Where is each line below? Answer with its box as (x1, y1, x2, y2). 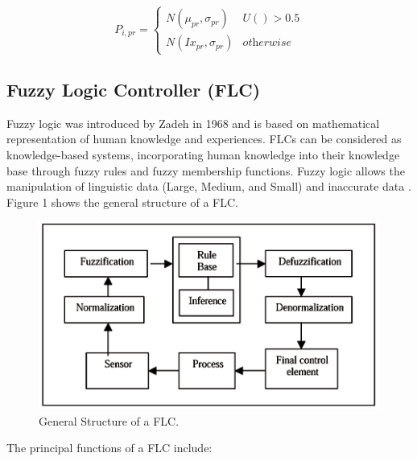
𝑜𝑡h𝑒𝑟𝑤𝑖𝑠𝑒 (242, 37, 292, 49)
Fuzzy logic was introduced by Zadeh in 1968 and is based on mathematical (6, 114, 380, 131)
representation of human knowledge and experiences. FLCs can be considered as (6, 130, 402, 147)
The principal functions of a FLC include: (6, 439, 213, 456)
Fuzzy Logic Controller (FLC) (6, 76, 261, 101)
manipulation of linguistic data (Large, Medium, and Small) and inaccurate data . (6, 178, 411, 195)
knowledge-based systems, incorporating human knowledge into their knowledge (6, 146, 400, 163)
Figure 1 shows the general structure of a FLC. (6, 193, 238, 210)
